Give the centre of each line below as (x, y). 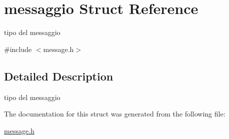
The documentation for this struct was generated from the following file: (115, 114)
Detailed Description (59, 76)
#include (18, 49)
